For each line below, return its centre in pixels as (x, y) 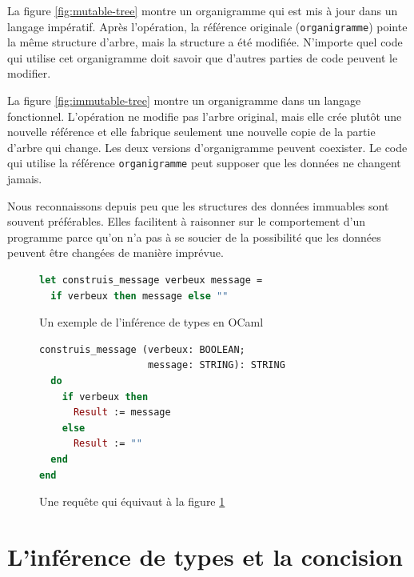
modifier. (29, 73)
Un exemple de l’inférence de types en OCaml (151, 322)
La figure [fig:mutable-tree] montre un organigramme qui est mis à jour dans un (203, 10)
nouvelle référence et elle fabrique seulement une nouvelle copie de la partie (191, 132)
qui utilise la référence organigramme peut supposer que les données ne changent (204, 163)
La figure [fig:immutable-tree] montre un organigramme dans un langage (184, 100)
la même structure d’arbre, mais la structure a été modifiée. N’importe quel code (205, 42)
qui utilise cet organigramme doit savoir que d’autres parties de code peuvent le (203, 57)
